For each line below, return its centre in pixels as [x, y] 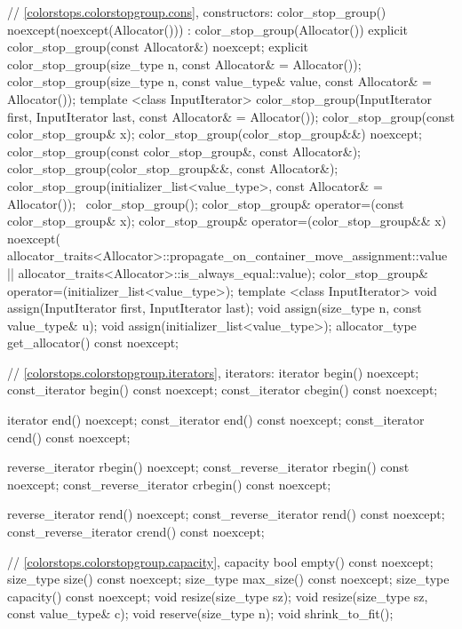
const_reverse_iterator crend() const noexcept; [136, 532]
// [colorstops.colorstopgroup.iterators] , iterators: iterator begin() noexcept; [213, 372]
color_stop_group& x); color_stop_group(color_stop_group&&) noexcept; [215, 134]
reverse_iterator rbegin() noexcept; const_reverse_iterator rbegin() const [208, 467]
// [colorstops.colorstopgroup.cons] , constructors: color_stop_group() [197, 12]
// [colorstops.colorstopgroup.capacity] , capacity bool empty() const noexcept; [220, 561]
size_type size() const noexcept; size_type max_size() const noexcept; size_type [228, 579]
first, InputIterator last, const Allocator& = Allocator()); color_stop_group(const [231, 116]
